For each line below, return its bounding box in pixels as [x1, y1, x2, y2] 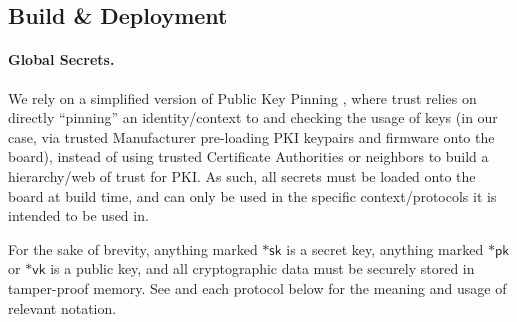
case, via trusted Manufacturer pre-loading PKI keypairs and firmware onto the [8, 126, 495, 147]
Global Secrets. [8, 49, 115, 70]
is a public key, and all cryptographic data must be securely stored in [50, 258, 475, 279]
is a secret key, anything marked [286, 238, 484, 259]
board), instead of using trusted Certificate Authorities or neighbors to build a [8, 146, 489, 167]
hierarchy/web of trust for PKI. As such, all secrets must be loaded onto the [8, 165, 476, 186]
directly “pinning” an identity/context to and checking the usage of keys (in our [8, 107, 498, 128]
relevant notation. [8, 297, 117, 318]
